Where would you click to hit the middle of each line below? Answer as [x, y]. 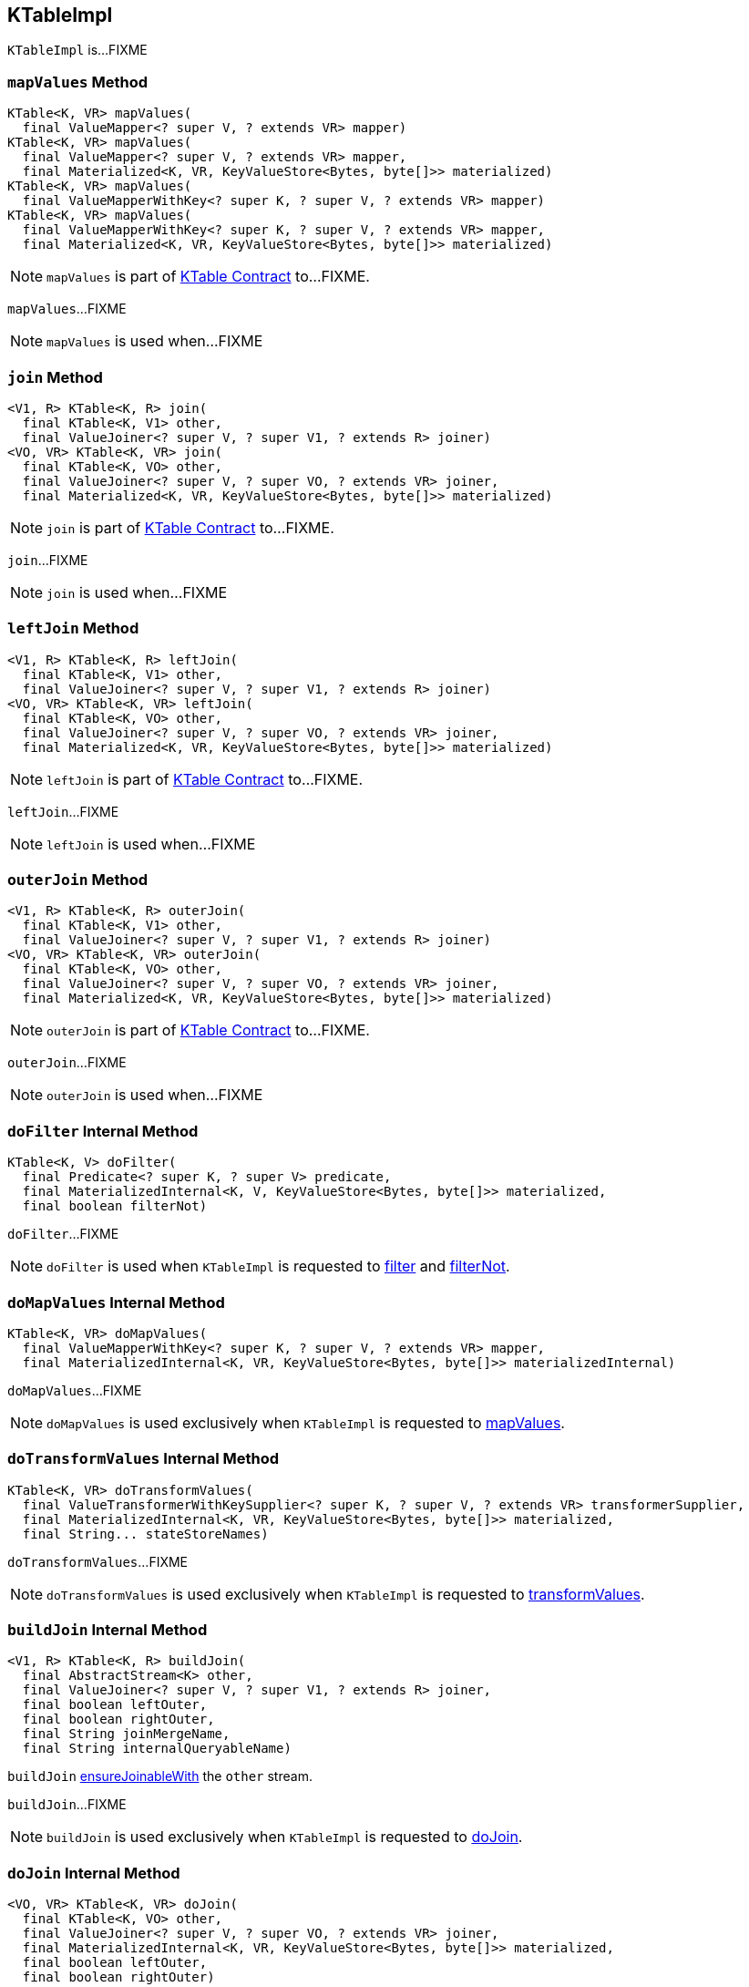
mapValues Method [78, 82]
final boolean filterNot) [115, 1206]
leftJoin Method [73, 628]
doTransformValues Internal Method [143, 1459]
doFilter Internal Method [103, 1131]
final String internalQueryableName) [157, 1749]
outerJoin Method [78, 880]
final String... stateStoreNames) [145, 1534]
